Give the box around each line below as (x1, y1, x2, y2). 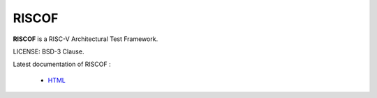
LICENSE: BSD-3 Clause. (13, 47, 84, 56)
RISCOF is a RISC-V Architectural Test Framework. (13, 35, 158, 43)
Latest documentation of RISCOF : (13, 60, 111, 69)
